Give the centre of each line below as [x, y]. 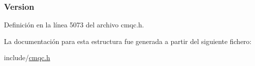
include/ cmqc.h [27, 57]
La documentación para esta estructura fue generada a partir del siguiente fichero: [128, 41]
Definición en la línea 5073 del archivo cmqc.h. [74, 25]
